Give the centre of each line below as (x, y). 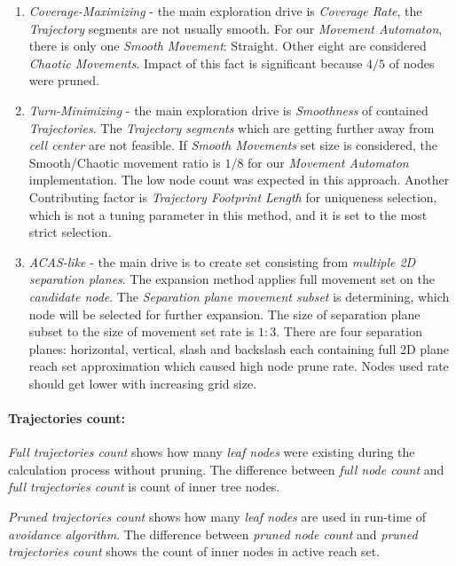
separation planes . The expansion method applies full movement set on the (232, 279)
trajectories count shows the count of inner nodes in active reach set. (194, 551)
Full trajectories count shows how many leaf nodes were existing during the (212, 452)
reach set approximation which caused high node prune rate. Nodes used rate (239, 366)
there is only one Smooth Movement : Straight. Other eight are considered (228, 46)
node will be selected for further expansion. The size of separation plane (224, 314)
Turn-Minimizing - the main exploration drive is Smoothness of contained (228, 110)
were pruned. (64, 80)
